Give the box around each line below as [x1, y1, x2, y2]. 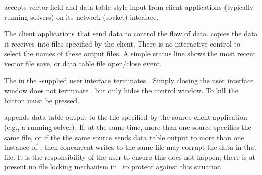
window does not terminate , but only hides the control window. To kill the [4, 85, 238, 96]
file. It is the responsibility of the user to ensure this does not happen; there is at [4, 151, 255, 162]
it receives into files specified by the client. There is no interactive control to [4, 38, 240, 49]
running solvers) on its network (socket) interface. [4, 11, 159, 22]
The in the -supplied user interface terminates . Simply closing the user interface [4, 75, 254, 85]
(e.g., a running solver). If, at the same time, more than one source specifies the [4, 121, 251, 132]
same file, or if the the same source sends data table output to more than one [4, 132, 244, 142]
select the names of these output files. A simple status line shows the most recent [4, 48, 256, 59]
